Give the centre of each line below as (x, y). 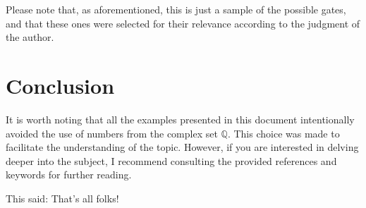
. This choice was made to (283, 133)
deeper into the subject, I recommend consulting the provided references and (171, 160)
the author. (30, 37)
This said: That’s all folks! (62, 198)
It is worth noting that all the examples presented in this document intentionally (180, 119)
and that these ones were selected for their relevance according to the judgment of (183, 23)
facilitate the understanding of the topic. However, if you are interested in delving (182, 147)
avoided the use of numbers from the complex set (112, 133)
